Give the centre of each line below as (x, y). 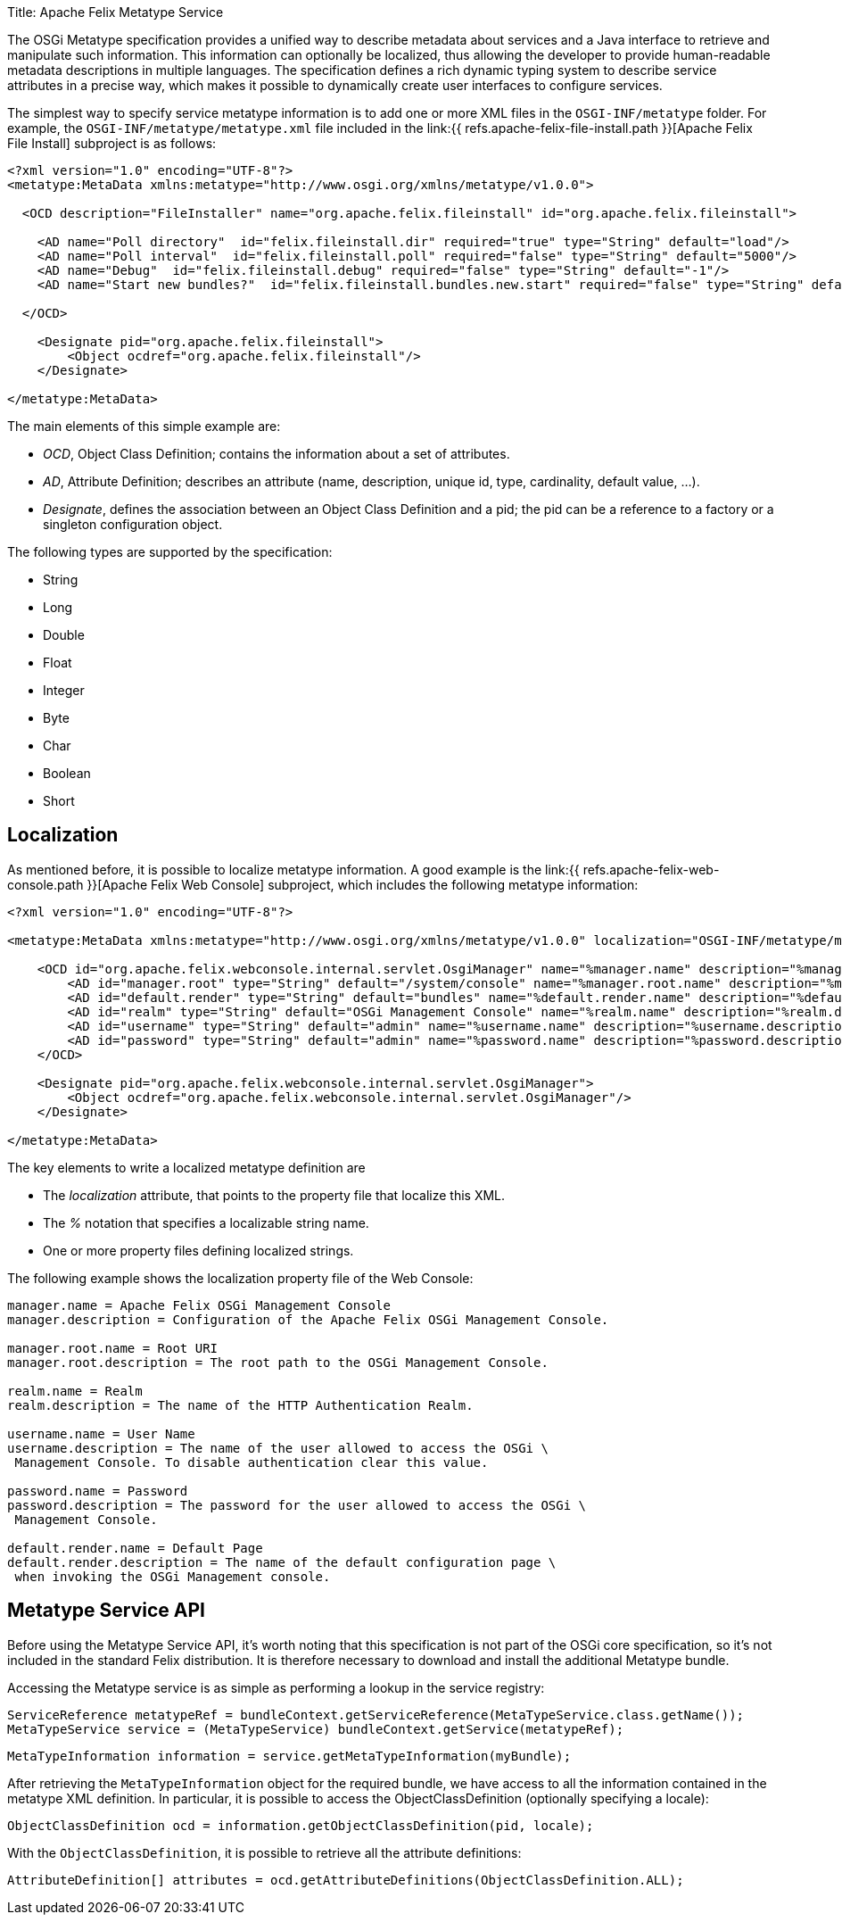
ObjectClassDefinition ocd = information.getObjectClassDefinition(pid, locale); (301, 1825)
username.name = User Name (101, 1433)
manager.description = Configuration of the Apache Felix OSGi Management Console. (308, 1319)
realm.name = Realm (75, 1391)
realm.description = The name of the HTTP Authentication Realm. (240, 1405)
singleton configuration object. (133, 524)
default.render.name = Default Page (135, 1548)
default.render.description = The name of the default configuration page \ (282, 1562)
